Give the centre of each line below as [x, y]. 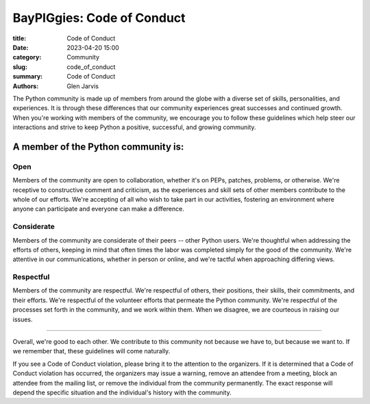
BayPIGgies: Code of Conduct [99, 18]
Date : [21, 47]
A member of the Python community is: [98, 147]
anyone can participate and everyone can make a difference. [98, 209]
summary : [28, 77]
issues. [23, 319]
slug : [20, 67]
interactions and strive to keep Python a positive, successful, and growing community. [134, 127]
